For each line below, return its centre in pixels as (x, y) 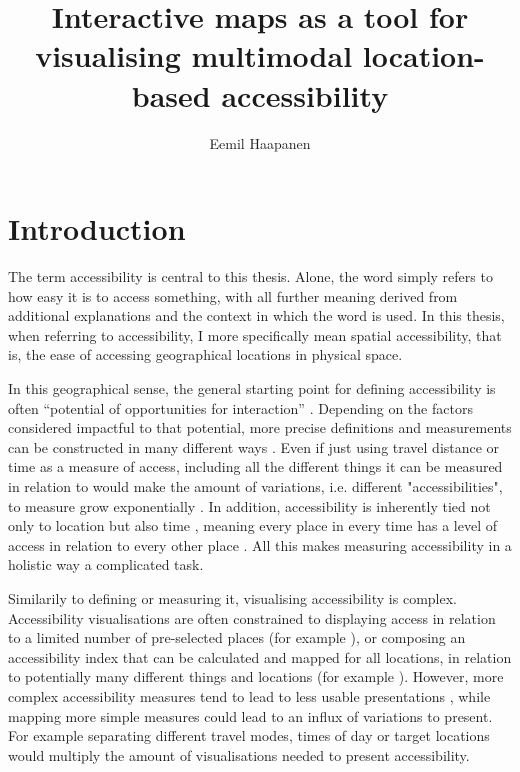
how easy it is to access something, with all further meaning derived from (233, 295)
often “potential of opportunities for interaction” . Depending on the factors (240, 407)
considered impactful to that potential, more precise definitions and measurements (260, 427)
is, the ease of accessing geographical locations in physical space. (205, 354)
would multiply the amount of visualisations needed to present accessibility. (239, 754)
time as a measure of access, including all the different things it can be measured (255, 466)
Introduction (97, 228)
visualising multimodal (194, 55)
